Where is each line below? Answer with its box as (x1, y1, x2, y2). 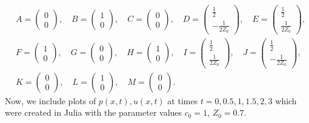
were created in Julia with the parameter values (5, 106, 182, 119)
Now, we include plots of (5, 94, 96, 107)
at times (167, 94, 198, 107)
